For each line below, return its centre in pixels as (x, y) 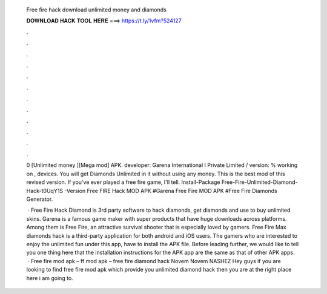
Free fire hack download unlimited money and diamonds (96, 10)
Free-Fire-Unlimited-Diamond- (259, 182)
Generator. (40, 199)
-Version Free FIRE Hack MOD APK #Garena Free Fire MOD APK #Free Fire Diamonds (171, 191)
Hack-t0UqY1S (45, 191)
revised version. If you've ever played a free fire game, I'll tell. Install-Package (123, 182)
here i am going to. (50, 278)
